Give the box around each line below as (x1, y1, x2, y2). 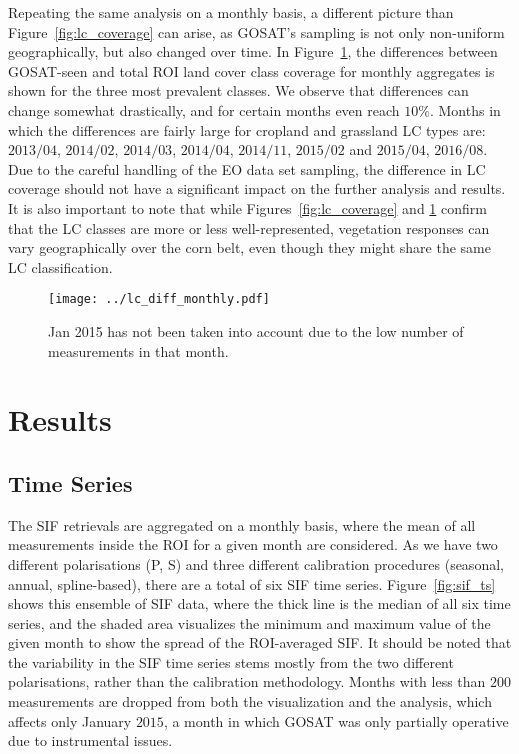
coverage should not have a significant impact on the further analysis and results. (8, 178, 506, 199)
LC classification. (8, 256, 113, 277)
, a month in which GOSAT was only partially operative (163, 710, 509, 731)
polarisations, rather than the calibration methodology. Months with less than (8, 671, 486, 692)
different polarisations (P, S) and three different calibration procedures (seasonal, (8, 553, 504, 574)
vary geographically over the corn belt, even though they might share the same (8, 237, 491, 258)
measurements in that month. (48, 340, 229, 361)
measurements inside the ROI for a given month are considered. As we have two (8, 534, 498, 555)
